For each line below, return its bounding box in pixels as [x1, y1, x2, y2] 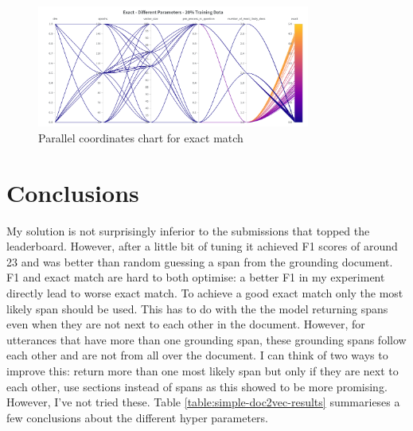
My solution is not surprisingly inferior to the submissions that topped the [6, 222, 370, 239]
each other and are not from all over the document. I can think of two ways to [6, 347, 388, 363]
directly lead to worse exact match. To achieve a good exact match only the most [6, 285, 403, 301]
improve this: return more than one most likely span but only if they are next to [6, 363, 399, 379]
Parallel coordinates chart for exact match [38, 129, 244, 146]
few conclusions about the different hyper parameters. [6, 409, 268, 425]
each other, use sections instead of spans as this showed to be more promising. [6, 378, 388, 394]
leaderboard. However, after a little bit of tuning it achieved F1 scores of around [6, 238, 398, 254]
